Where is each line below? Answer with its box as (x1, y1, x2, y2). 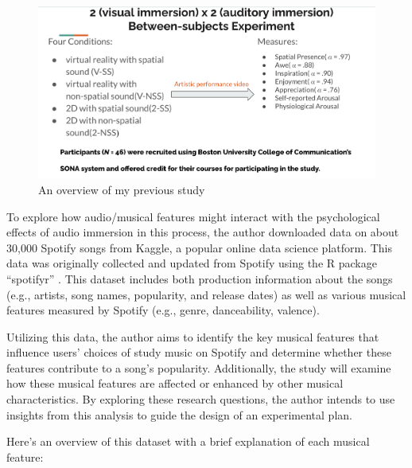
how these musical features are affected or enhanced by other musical (6, 375, 344, 392)
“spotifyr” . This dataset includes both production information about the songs (6, 270, 393, 287)
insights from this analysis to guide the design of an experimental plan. (6, 406, 352, 423)
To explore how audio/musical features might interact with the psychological (6, 208, 380, 224)
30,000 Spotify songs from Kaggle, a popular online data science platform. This (6, 239, 393, 255)
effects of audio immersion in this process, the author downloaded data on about (6, 224, 399, 240)
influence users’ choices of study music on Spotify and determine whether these (6, 344, 391, 361)
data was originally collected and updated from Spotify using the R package (6, 255, 377, 271)
